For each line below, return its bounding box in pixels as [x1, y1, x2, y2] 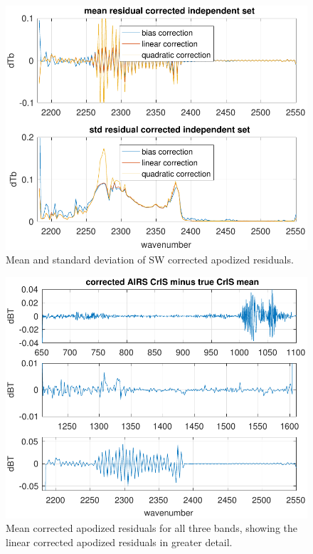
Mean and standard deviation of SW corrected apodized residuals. [6, 252, 294, 267]
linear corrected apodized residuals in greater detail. [6, 535, 233, 550]
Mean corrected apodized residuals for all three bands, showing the [6, 521, 298, 535]
